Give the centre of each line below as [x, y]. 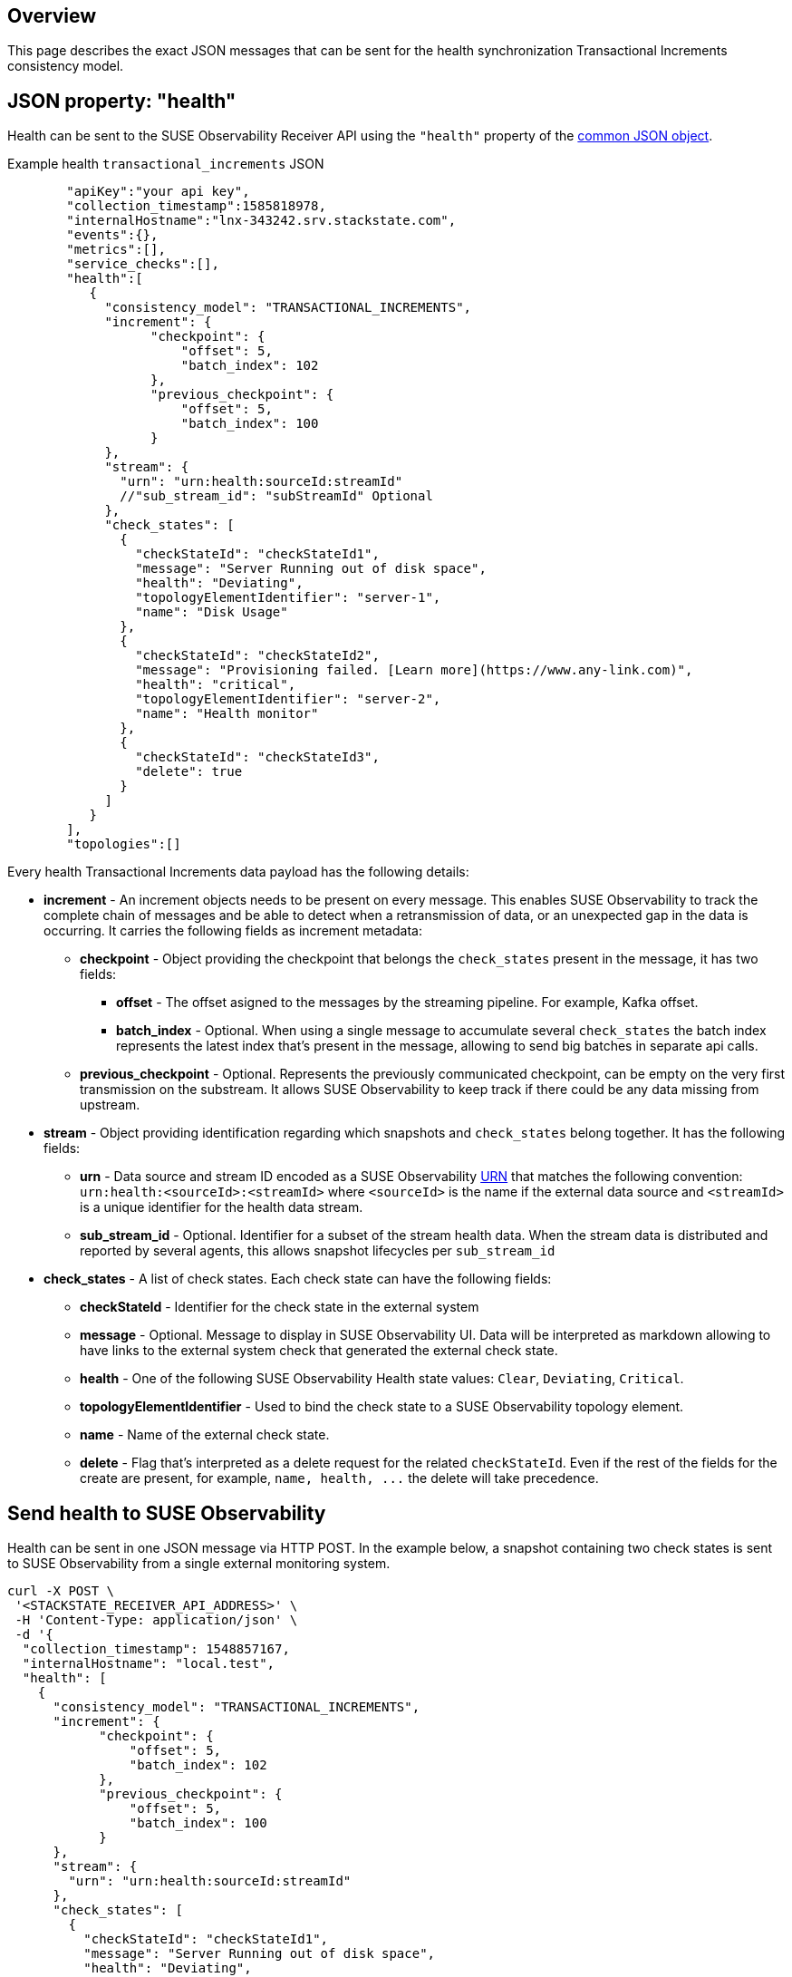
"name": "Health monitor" [227, 714]
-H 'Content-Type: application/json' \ [156, 1620]
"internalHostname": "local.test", [149, 1664]
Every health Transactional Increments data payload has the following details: [238, 872]
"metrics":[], [116, 250]
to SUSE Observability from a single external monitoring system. [199, 1564]
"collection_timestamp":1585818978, [196, 206]
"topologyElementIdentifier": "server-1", [288, 598]
